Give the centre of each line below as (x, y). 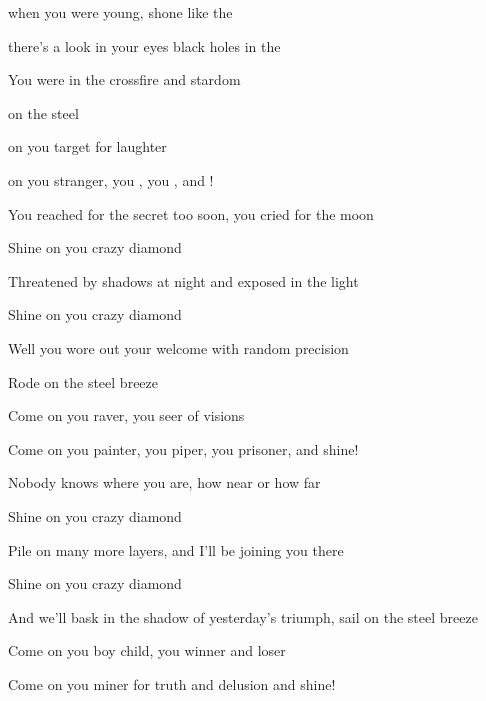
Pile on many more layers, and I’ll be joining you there (176, 549)
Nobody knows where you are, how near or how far (164, 482)
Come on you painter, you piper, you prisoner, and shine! (183, 448)
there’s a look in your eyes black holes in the (144, 45)
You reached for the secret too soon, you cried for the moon (191, 213)
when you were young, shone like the (120, 12)
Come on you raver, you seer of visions (126, 415)
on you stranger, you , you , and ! (111, 179)
